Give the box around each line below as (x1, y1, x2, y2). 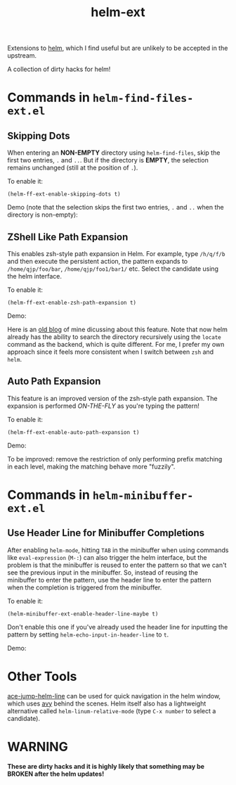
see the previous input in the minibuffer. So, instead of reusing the (7, 568, 199, 577)
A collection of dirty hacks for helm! (7, 65, 111, 74)
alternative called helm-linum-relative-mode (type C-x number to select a (7, 706, 216, 715)
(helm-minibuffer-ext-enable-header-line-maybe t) (7, 610, 159, 618)
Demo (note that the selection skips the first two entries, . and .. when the (7, 203, 224, 212)
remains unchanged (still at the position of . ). (7, 163, 138, 172)
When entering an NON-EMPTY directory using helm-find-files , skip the (7, 148, 221, 157)
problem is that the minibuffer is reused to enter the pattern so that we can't (7, 561, 227, 569)
